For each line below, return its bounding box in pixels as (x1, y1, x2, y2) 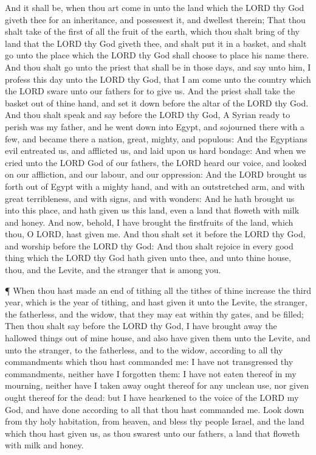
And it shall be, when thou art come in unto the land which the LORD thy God (5, 1, 304, 13)
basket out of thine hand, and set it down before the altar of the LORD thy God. (5, 96, 309, 109)
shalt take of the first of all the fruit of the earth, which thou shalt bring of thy (5, 25, 300, 38)
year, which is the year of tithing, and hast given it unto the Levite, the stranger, (5, 296, 307, 308)
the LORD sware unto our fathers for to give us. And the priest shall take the (5, 85, 295, 97)
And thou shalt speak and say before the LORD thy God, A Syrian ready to (5, 108, 290, 121)
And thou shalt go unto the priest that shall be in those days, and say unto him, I (5, 60, 311, 73)
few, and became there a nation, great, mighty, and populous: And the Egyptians (5, 132, 307, 145)
